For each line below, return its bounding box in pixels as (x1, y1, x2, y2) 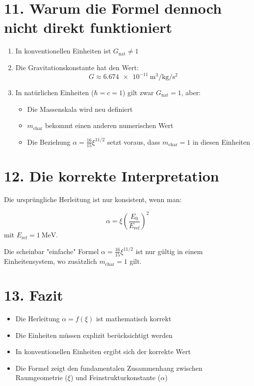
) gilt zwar (122, 87, 154, 97)
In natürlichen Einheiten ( (15, 87, 94, 97)
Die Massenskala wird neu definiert (27, 103, 133, 114)
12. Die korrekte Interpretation (4, 166, 219, 186)
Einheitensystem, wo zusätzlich (4, 256, 97, 266)
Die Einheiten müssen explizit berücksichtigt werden (15, 330, 173, 340)
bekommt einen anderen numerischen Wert (45, 120, 174, 130)
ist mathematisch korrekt (96, 313, 172, 323)
